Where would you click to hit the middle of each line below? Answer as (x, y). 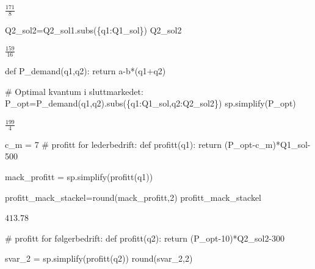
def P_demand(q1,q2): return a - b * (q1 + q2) (85, 71)
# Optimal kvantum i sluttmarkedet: (74, 91)
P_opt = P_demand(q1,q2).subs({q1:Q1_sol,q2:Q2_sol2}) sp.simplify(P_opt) (150, 103)
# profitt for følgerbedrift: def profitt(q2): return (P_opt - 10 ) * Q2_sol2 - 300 (145, 238)
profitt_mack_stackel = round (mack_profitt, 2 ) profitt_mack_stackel (133, 197)
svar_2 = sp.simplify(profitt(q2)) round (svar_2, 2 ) (99, 258)
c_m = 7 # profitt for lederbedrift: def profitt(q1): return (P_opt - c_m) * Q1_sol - (158, 144)
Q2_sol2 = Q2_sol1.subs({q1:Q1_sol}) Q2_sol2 (93, 30)
